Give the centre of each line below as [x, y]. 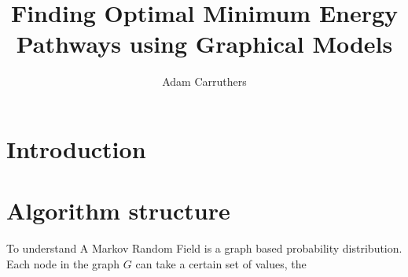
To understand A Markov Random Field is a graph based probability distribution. [204, 248]
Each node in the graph [63, 263]
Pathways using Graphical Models [204, 44]
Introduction [76, 148]
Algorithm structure [118, 211]
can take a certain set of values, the [221, 263]
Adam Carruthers [204, 81]
